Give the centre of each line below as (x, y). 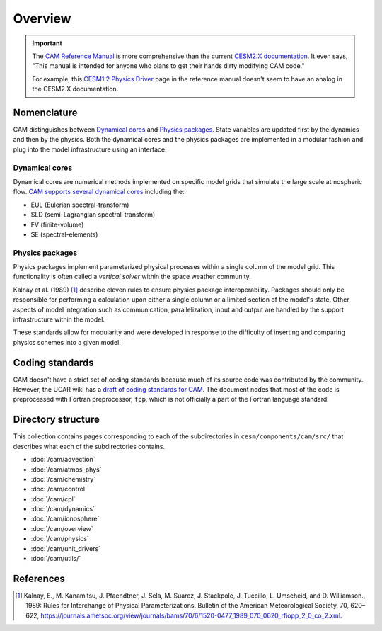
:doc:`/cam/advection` (63, 460)
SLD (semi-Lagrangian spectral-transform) (93, 215)
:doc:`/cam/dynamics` (63, 509)
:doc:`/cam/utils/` (56, 559)
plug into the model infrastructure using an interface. (90, 149)
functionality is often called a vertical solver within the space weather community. (132, 277)
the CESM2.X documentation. (75, 89)
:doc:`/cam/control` (59, 489)
